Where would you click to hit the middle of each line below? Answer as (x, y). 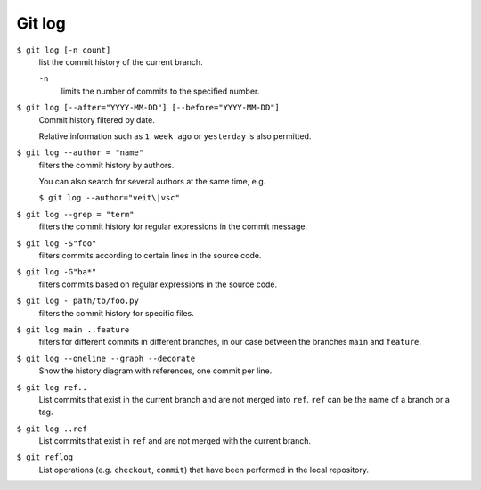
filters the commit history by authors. (106, 165)
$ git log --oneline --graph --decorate (106, 358)
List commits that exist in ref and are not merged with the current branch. (175, 441)
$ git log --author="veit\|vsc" (109, 198)
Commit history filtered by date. (97, 119)
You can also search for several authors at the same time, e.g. (152, 182)
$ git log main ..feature (73, 329)
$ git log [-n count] (64, 50)
